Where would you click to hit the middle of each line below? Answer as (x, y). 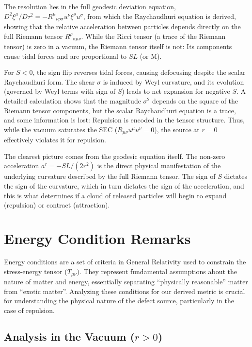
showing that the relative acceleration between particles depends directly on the (122, 26)
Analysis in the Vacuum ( (69, 336)
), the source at (177, 129)
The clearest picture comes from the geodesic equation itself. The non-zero (115, 156)
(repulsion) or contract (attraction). (57, 205)
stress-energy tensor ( (36, 271)
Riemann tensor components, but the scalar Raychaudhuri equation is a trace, (120, 110)
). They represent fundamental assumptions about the (157, 271)
